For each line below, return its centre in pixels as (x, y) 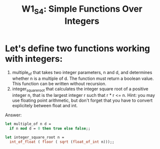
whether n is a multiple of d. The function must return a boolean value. (83, 78)
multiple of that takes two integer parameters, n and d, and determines (82, 73)
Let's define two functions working (78, 48)
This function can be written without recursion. (59, 84)
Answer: (13, 115)
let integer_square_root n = (35, 137)
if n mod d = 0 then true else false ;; (50, 129)
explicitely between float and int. (45, 106)
